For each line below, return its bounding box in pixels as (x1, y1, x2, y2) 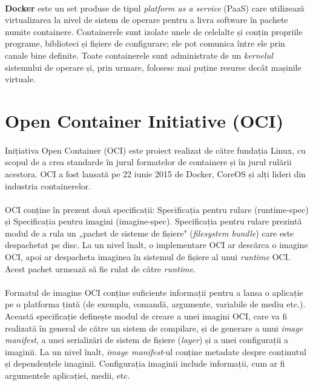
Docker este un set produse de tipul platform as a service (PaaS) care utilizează (5, 1, 305, 14)
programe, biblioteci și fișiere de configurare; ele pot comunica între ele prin (5, 37, 285, 50)
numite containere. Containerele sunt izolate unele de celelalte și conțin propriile (5, 25, 303, 38)
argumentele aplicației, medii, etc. (5, 369, 130, 381)
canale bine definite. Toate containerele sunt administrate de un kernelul (5, 48, 273, 61)
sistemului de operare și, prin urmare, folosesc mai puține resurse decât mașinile (5, 61, 301, 73)
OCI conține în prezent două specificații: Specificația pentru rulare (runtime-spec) (5, 203, 309, 215)
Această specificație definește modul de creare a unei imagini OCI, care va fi (5, 310, 288, 322)
